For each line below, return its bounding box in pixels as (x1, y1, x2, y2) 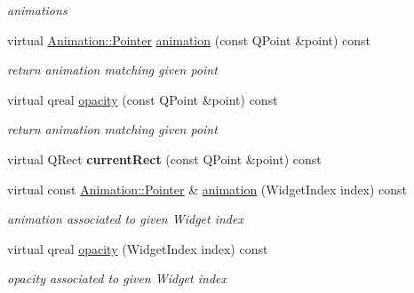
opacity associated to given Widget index (7, 269, 227, 288)
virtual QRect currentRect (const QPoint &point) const (7, 149, 322, 168)
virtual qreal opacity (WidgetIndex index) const (7, 239, 268, 257)
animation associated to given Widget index (7, 210, 243, 228)
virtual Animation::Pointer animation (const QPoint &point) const (7, 30, 371, 49)
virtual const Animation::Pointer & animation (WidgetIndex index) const (7, 179, 408, 198)
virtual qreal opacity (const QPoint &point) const (7, 90, 278, 108)
